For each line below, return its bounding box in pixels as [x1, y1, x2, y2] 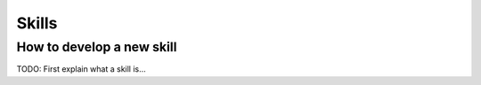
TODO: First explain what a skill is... [16, 64, 146, 74]
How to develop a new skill [16, 39, 177, 55]
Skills [16, 13, 58, 33]
